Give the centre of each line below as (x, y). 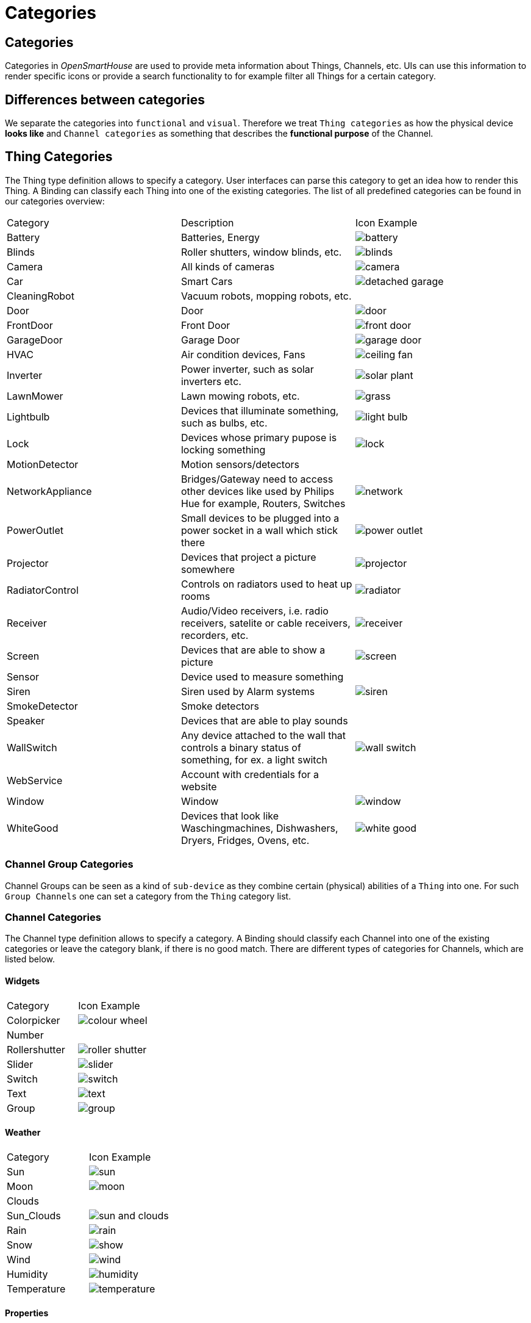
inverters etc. (211, 381)
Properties (27, 1313)
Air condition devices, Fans (243, 354)
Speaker (26, 720)
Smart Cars (207, 281)
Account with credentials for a (250, 774)
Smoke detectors (220, 706)
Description (207, 222)
